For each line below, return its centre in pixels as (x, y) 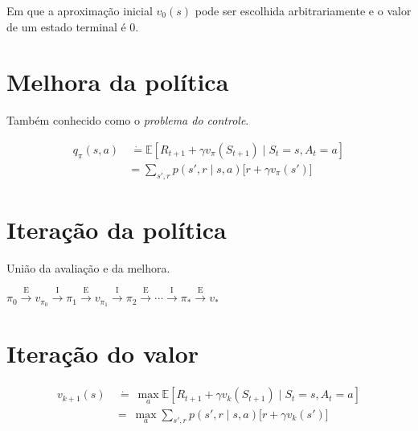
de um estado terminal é (66, 26)
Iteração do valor (103, 353)
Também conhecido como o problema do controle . (128, 120)
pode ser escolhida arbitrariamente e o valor (303, 10)
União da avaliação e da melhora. (88, 267)
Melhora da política (118, 82)
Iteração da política (117, 229)
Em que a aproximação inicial (80, 10)
